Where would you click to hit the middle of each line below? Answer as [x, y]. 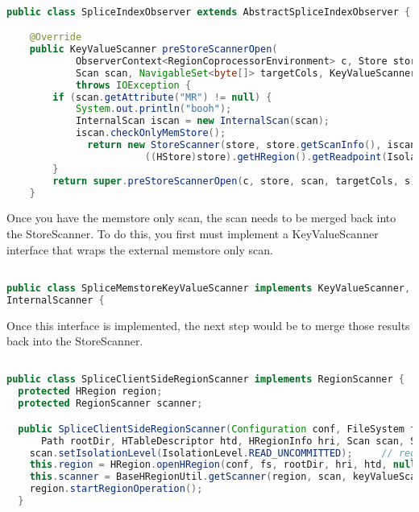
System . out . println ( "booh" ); [153, 109]
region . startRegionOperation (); [116, 489]
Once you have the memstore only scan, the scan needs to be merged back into [201, 218]
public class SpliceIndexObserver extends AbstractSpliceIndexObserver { [209, 12]
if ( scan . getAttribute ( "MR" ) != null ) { [162, 97]
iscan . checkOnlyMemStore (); [151, 133]
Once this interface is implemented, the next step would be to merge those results [208, 325]
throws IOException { [133, 85]
